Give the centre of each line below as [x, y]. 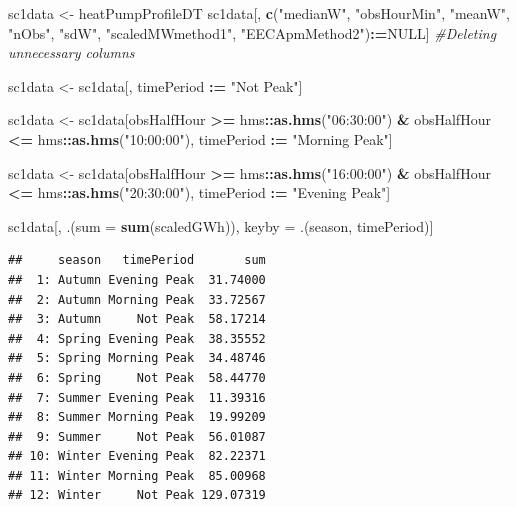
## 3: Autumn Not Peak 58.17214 [137, 319]
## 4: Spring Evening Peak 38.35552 [137, 338]
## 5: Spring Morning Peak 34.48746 [137, 358]
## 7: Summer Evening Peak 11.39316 [137, 397]
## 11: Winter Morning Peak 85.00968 [137, 475]
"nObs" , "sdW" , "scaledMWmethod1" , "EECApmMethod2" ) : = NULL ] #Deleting [252, 32]
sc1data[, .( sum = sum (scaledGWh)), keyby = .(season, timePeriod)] [221, 225]
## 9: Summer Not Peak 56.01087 [137, 436]
